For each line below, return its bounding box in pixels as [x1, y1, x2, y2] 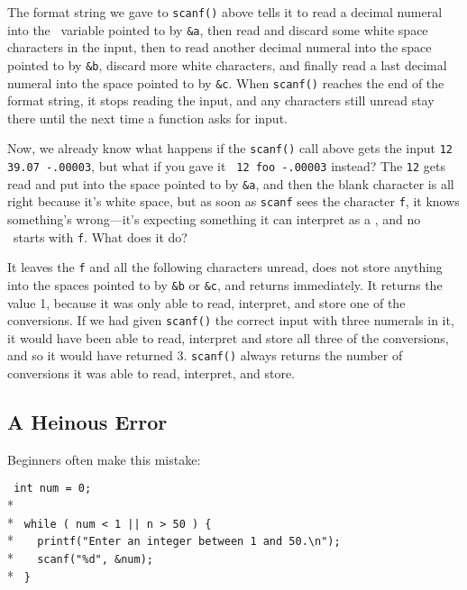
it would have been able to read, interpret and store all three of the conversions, [7, 328, 449, 347]
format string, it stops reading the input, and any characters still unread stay [7, 91, 435, 110]
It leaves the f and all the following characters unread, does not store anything [7, 258, 443, 277]
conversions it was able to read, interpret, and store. [7, 364, 295, 383]
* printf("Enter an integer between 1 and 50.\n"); [7, 531, 341, 549]
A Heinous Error [7, 408, 168, 436]
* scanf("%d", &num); [7, 549, 154, 567]
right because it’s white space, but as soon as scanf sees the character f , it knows [7, 192, 460, 211]
